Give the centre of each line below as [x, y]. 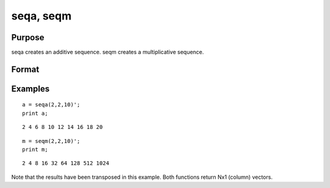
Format [25, 69]
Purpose [28, 37]
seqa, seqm [41, 16]
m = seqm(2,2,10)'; [51, 141]
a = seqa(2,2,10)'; [51, 105]
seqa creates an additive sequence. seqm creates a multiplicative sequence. [108, 52]
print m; [35, 150]
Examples [31, 89]
